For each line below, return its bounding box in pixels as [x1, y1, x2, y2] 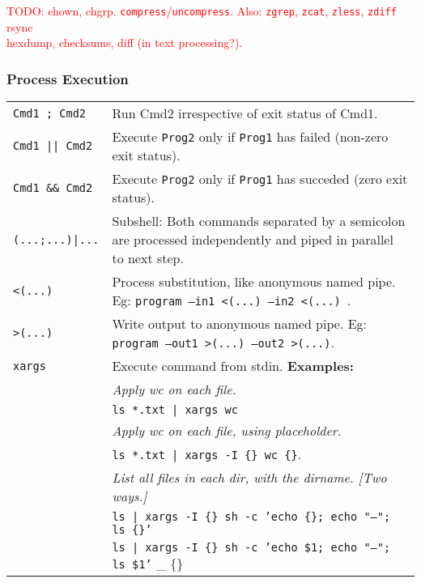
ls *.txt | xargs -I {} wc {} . [112, 445, 302, 464]
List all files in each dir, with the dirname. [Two [112, 468, 387, 487]
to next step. [112, 249, 184, 268]
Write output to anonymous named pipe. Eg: [112, 314, 368, 334]
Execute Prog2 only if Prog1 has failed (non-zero [112, 127, 389, 147]
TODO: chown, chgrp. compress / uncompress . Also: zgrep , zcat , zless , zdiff [6, 2, 397, 19]
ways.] [112, 487, 147, 506]
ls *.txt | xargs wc [112, 403, 238, 417]
